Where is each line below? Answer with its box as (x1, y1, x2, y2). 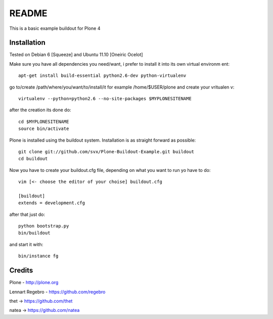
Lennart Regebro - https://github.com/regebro (9, 289, 106, 295)
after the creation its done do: (9, 107, 71, 113)
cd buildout (18, 156, 48, 162)
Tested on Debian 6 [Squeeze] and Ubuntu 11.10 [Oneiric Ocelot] (9, 52, 144, 58)
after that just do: (9, 211, 45, 217)
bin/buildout (18, 230, 51, 236)
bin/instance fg (18, 253, 59, 259)
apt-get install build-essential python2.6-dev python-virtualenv (18, 73, 187, 78)
